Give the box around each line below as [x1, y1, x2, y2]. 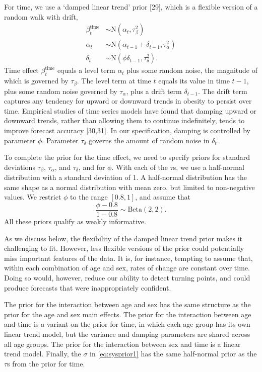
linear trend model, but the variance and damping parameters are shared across [4, 328, 250, 339]
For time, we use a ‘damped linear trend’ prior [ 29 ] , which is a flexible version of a [4, 2, 258, 12]
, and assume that [135, 192, 191, 202]
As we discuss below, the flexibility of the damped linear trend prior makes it [4, 233, 243, 243]
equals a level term [57, 65, 115, 75]
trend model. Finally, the [4, 348, 81, 359]
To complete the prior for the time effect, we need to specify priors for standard [4, 152, 250, 162]
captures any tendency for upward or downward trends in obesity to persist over [4, 96, 252, 106]
